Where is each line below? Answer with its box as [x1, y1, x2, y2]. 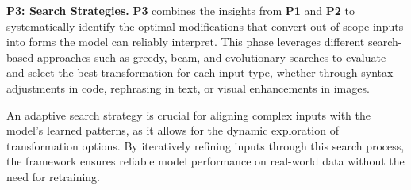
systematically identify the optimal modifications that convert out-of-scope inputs [6, 17, 404, 34]
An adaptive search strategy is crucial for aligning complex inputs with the [6, 106, 371, 123]
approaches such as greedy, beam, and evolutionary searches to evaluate [36, 48, 386, 65]
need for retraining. [6, 168, 100, 184]
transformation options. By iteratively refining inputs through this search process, [6, 137, 405, 154]
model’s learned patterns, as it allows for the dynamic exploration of [6, 122, 339, 139]
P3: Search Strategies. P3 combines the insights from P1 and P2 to [6, 2, 355, 18]
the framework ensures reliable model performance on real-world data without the [6, 153, 405, 169]
